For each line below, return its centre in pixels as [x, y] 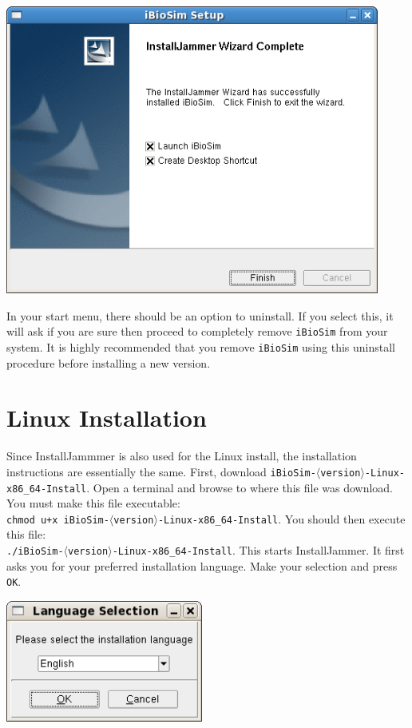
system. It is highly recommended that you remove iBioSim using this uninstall [201, 346]
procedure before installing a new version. [109, 362]
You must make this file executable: [93, 503]
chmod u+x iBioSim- [58, 520]
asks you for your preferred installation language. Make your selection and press [202, 565]
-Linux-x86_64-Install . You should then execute [281, 518]
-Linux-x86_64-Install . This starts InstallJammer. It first [258, 550]
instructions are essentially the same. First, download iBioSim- [161, 471]
